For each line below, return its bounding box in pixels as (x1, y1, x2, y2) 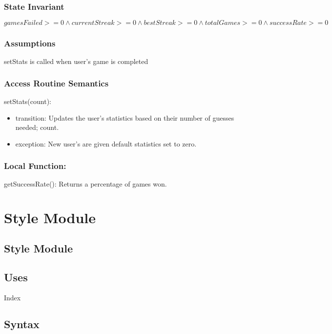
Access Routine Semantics (4, 77, 109, 89)
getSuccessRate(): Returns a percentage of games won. (4, 178, 167, 188)
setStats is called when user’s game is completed (4, 56, 148, 66)
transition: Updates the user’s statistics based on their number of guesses (15, 112, 234, 123)
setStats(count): (4, 96, 51, 106)
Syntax (4, 316, 40, 331)
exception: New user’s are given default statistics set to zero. (15, 139, 197, 149)
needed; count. (15, 122, 59, 132)
